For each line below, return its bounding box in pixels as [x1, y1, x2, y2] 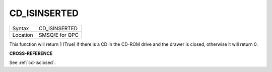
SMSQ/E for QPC [38, 31, 79, 38]
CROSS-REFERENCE [9, 50, 53, 56]
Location [12, 31, 33, 38]
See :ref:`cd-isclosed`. [9, 59, 56, 65]
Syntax [12, 25, 29, 32]
